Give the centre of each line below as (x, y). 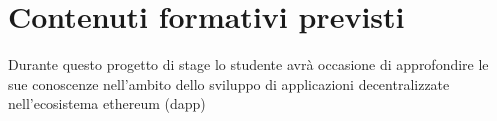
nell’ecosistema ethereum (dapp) (107, 103)
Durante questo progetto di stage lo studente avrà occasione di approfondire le (248, 64)
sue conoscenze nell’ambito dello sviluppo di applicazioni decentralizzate (229, 83)
